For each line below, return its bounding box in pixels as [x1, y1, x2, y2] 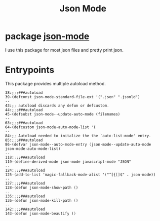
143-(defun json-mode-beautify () [5, 211, 77, 216]
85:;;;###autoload [5, 138, 43, 143]
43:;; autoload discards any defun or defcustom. [5, 103, 110, 108]
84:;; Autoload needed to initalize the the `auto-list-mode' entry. [5, 133, 152, 138]
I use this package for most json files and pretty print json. [5, 47, 123, 53]
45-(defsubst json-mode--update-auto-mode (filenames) [5, 111, 120, 116]
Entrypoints [5, 65, 54, 75]
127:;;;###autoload [5, 181, 45, 185]
